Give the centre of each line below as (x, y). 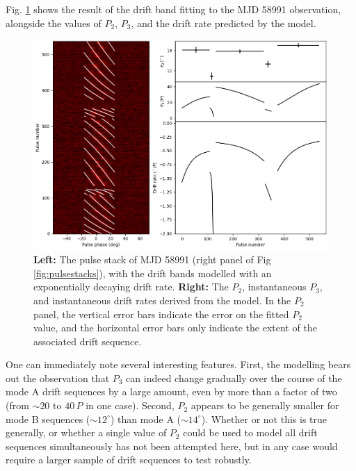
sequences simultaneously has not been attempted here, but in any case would (172, 446)
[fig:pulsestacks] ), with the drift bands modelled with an (153, 273)
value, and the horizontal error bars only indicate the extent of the (175, 328)
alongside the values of (54, 23)
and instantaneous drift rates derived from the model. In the (162, 300)
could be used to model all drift (250, 432)
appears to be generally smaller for (265, 405)
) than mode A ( (146, 419)
